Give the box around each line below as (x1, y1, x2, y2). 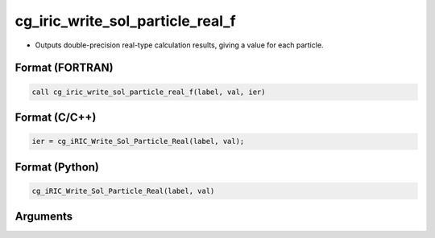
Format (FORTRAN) (14, 61, 114, 75)
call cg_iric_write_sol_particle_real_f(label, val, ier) (31, 87, 266, 96)
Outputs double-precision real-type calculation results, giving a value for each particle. (35, 40, 324, 50)
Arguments (14, 210, 73, 224)
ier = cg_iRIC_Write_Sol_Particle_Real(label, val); (31, 137, 245, 146)
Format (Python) (14, 160, 100, 174)
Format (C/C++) (14, 110, 97, 124)
